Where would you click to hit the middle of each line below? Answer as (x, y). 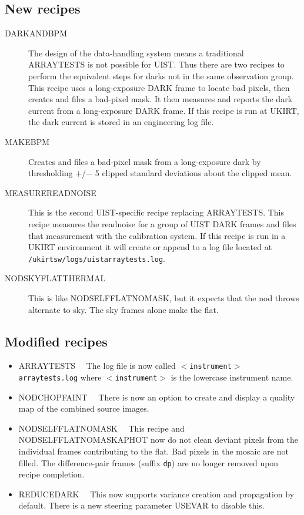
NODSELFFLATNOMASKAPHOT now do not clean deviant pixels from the (158, 440)
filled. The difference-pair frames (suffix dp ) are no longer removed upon (148, 462)
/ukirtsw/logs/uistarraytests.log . (97, 258)
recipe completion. (51, 474)
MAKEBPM (27, 141)
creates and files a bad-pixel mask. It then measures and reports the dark (161, 99)
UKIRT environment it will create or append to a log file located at (150, 247)
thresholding (51, 173)
